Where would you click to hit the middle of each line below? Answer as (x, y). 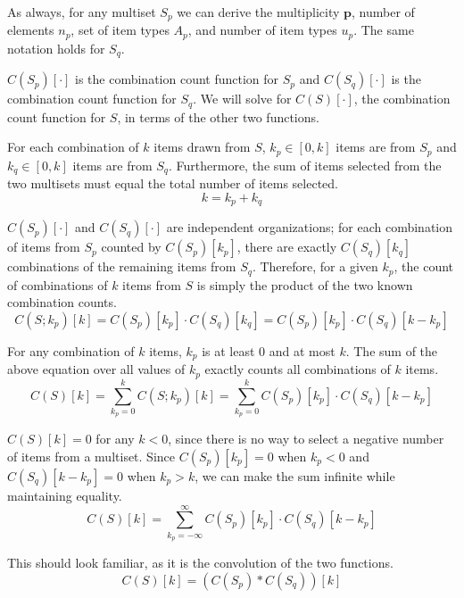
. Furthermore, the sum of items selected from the (305, 165)
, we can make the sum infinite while (295, 476)
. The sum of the (392, 351)
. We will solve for (242, 99)
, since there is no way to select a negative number (306, 439)
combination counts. (62, 302)
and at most (302, 351)
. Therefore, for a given (315, 266)
